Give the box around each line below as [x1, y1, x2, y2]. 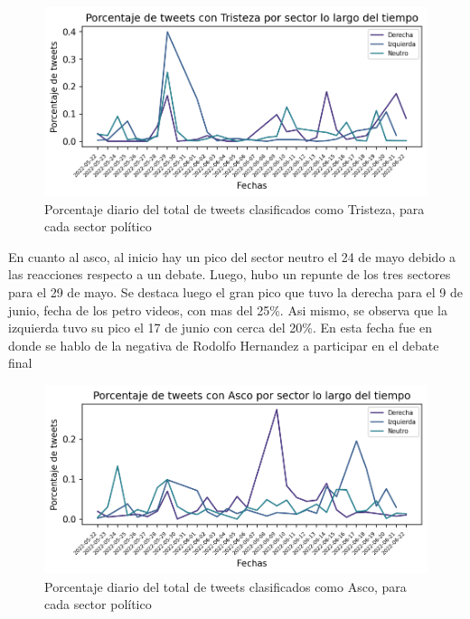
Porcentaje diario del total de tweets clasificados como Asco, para [44, 577, 407, 596]
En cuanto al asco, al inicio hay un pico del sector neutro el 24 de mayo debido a [8, 247, 456, 266]
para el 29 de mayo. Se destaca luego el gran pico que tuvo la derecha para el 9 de [8, 282, 464, 301]
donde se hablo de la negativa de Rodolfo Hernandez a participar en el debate [8, 335, 439, 354]
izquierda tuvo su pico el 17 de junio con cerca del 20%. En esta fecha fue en [8, 318, 432, 337]
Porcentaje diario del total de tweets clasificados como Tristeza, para [44, 199, 425, 218]
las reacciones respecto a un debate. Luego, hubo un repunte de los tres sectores [8, 265, 451, 284]
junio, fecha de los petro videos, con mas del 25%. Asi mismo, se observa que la [8, 300, 447, 319]
